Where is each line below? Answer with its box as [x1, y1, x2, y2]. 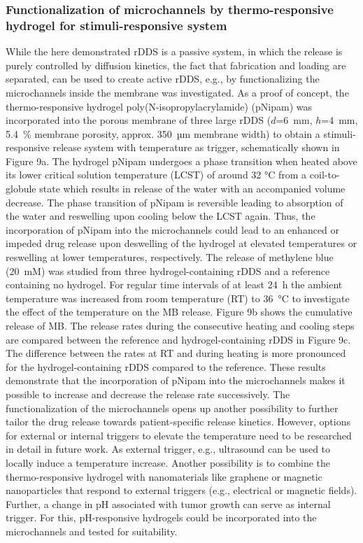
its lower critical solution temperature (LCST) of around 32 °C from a [6, 167, 307, 182]
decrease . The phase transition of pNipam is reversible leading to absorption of [6, 195, 343, 209]
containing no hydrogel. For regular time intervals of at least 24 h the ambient [6, 277, 343, 292]
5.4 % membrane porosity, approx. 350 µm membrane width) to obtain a [6, 126, 320, 141]
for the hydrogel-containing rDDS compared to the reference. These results [6, 359, 326, 374]
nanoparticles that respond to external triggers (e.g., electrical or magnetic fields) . [6, 483, 357, 498]
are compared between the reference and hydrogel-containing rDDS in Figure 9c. [6, 332, 351, 346]
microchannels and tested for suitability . [6, 523, 178, 538]
